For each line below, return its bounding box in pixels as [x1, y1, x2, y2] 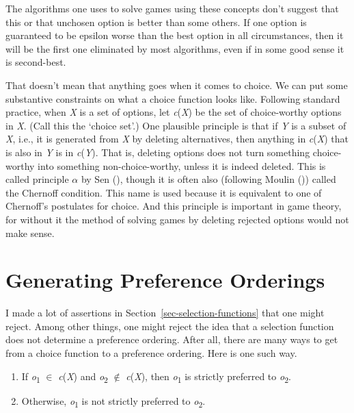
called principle [5, 172, 69, 186]
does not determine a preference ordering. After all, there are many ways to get [5, 332, 338, 347]
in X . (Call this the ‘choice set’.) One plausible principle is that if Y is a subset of [5, 118, 346, 132]
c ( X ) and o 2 [58, 368, 108, 385]
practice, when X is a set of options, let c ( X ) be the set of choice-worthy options [5, 105, 342, 119]
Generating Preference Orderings [5, 266, 325, 294]
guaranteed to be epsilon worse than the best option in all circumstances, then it [5, 28, 344, 42]
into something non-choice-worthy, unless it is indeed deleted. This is [38, 158, 326, 173]
